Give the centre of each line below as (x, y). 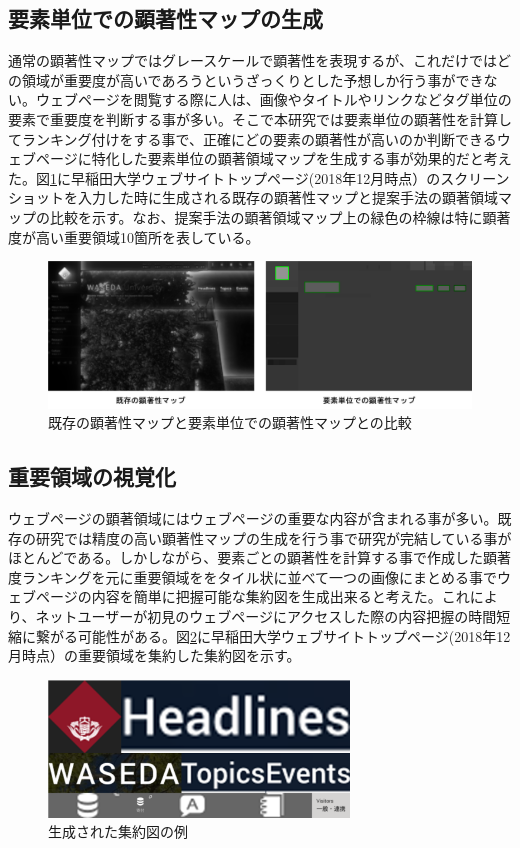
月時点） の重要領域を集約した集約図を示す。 (154, 655)
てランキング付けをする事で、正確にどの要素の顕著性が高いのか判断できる (252, 138)
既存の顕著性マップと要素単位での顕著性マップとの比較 (230, 422)
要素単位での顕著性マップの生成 (165, 18)
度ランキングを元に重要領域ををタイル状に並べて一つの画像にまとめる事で (253, 576)
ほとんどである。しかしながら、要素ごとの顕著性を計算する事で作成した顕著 (260, 557)
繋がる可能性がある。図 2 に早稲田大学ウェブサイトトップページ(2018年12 (273, 635)
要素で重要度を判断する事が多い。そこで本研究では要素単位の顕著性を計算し (260, 118)
